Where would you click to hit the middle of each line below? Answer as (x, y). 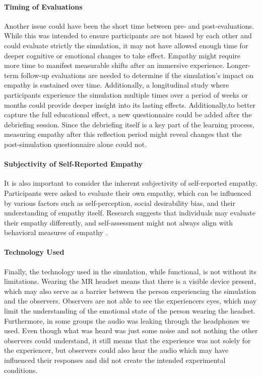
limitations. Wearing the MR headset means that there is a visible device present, (130, 281)
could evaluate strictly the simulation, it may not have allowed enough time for (126, 45)
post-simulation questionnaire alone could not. (76, 144)
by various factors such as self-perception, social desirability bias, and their (120, 203)
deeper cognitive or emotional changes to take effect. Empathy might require (122, 55)
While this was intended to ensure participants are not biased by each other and (128, 35)
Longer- (238, 65)
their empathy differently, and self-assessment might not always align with (118, 222)
